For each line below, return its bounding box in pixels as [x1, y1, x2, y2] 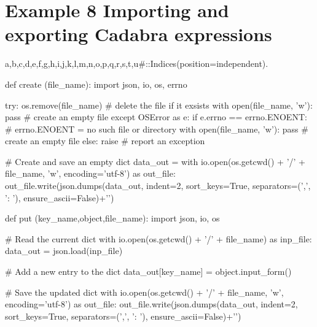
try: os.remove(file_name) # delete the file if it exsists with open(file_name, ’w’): [5, 98, 313, 111]
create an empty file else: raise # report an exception [5, 134, 205, 147]
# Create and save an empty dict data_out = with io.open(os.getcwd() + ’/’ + [5, 155, 306, 167]
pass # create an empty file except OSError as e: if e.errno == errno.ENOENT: [5, 110, 307, 123]
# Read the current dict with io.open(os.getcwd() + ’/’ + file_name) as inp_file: [5, 232, 312, 245]
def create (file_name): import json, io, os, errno [5, 77, 187, 90]
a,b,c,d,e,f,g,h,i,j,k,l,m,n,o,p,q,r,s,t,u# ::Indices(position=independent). [5, 57, 268, 70]
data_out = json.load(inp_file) [5, 244, 123, 257]
